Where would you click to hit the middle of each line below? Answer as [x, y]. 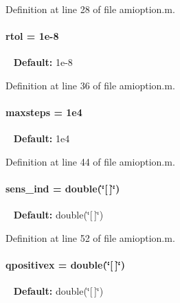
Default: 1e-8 [43, 62]
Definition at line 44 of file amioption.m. [90, 161]
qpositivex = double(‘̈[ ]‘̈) [66, 265]
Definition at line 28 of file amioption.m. [90, 9]
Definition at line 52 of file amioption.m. [90, 237]
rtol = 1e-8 [32, 36]
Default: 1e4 [42, 138]
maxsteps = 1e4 [44, 112]
